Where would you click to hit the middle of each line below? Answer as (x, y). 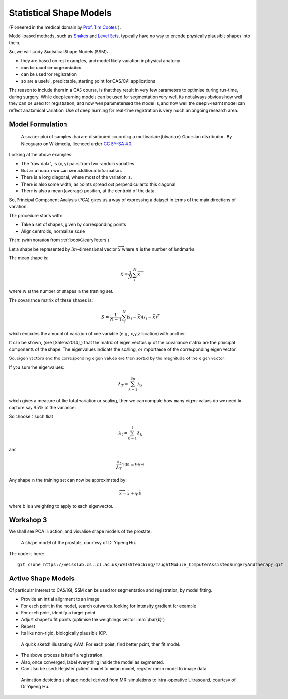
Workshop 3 (28, 520)
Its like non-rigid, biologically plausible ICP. (64, 633)
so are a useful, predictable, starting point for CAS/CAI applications (88, 81)
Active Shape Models (42, 579)
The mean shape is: (29, 258)
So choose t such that (31, 416)
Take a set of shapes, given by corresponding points (73, 224)
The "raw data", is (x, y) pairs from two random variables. (78, 164)
